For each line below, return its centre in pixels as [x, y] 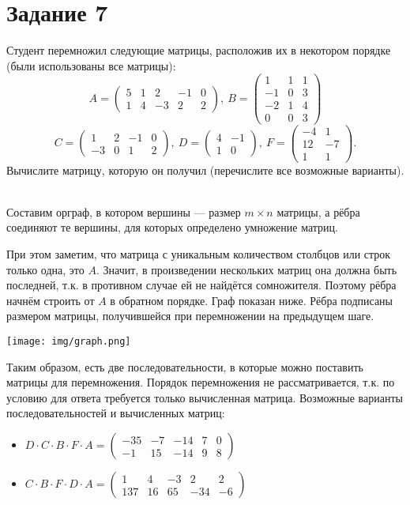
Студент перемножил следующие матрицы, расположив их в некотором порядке [199, 50]
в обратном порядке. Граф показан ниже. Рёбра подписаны [252, 300]
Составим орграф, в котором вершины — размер [124, 211]
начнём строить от [51, 300]
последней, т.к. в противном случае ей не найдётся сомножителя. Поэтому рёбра [201, 285]
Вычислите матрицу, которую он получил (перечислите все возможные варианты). [205, 170]
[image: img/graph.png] [69, 341]
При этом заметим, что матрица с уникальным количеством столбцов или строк [199, 254]
